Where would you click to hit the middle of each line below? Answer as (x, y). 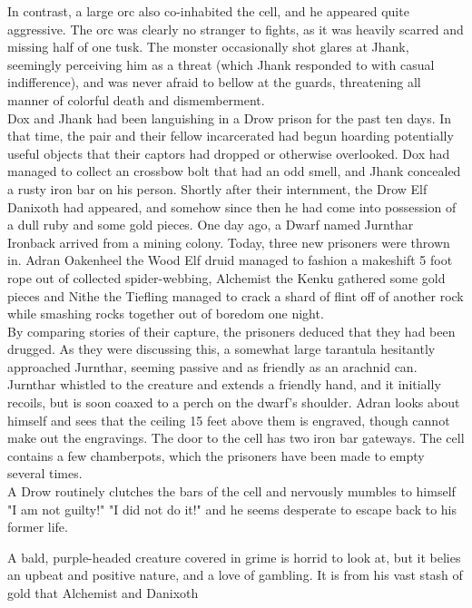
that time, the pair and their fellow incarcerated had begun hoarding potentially (231, 136)
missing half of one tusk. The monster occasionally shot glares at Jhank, (208, 47)
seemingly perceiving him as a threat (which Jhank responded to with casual (221, 64)
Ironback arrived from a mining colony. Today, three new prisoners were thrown (229, 242)
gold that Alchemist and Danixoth (103, 593)
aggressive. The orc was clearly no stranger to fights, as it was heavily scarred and (236, 29)
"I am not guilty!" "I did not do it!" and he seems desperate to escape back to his (232, 509)
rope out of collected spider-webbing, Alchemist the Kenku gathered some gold (226, 277)
